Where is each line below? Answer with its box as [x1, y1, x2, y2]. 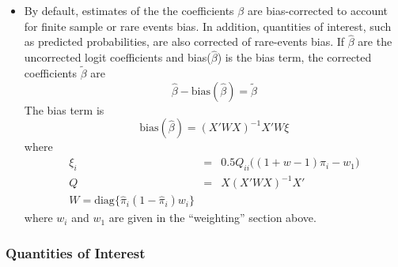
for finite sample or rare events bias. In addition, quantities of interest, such [24, 17, 392, 34]
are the [358, 33, 392, 50]
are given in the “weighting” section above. [108, 209, 317, 226]
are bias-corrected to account [247, 2, 389, 18]
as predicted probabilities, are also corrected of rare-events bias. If [24, 33, 345, 50]
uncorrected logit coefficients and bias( [24, 49, 211, 66]
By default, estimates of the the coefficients [24, 2, 234, 18]
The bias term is [24, 101, 104, 118]
